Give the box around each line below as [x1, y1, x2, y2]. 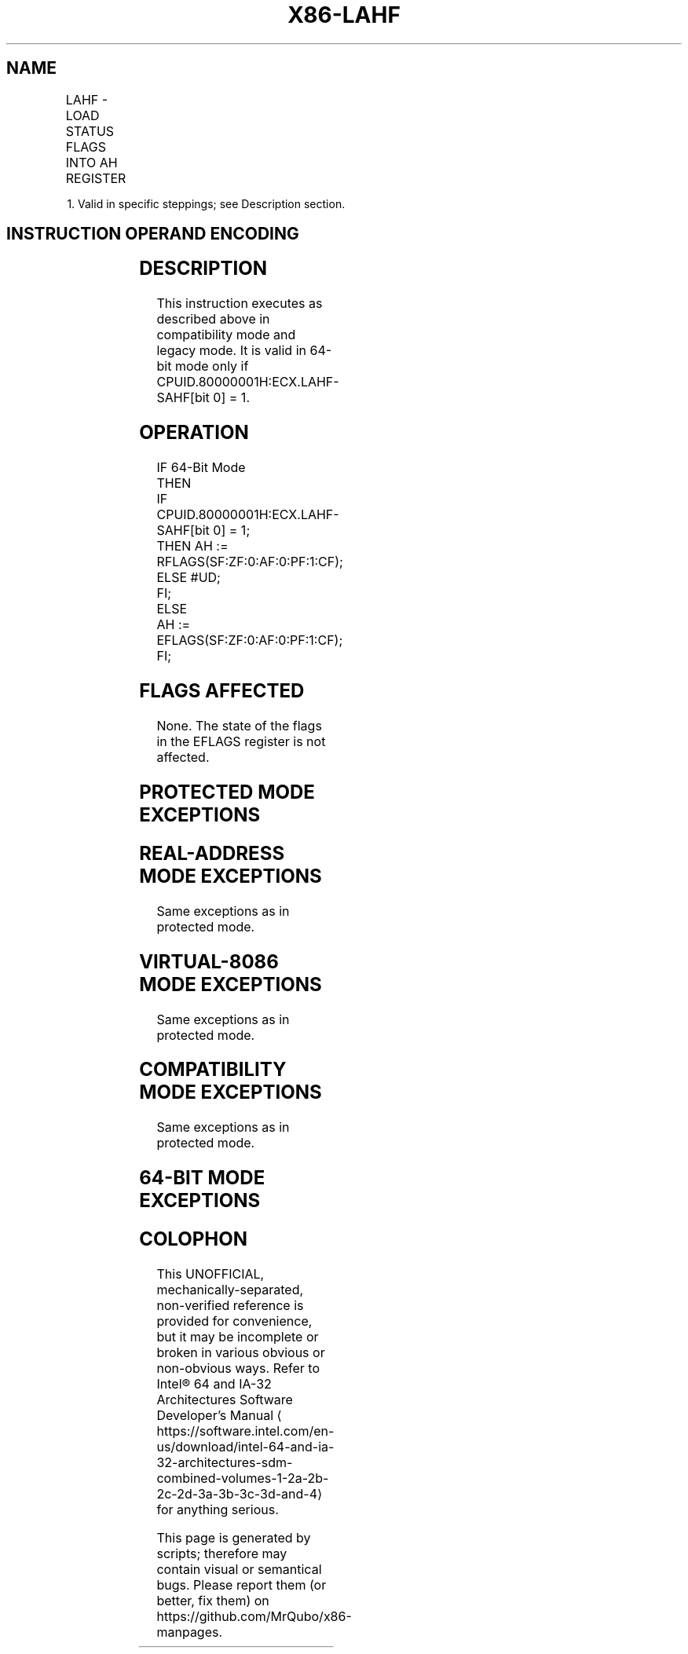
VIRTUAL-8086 [139, 950, 279, 973]
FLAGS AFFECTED [139, 679, 305, 703]
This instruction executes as [156, 295, 323, 312]
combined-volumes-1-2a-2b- [156, 1470, 329, 1487]
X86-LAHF [287, 2, 401, 28]
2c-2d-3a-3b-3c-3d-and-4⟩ [156, 1486, 323, 1502]
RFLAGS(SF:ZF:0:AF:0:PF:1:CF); [156, 554, 343, 570]
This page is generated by [156, 1530, 311, 1546]
